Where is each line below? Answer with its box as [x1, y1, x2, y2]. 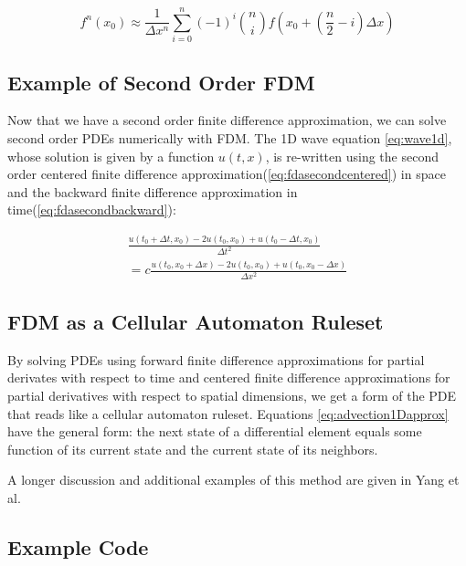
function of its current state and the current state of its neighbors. [7, 439, 378, 458]
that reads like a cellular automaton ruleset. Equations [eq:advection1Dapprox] [7, 404, 449, 423]
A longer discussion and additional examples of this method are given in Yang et [7, 470, 460, 489]
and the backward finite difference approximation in [7, 182, 298, 201]
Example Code [7, 532, 149, 561]
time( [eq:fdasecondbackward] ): [7, 200, 176, 219]
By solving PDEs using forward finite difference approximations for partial [7, 350, 425, 369]
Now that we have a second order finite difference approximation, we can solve [7, 110, 447, 130]
